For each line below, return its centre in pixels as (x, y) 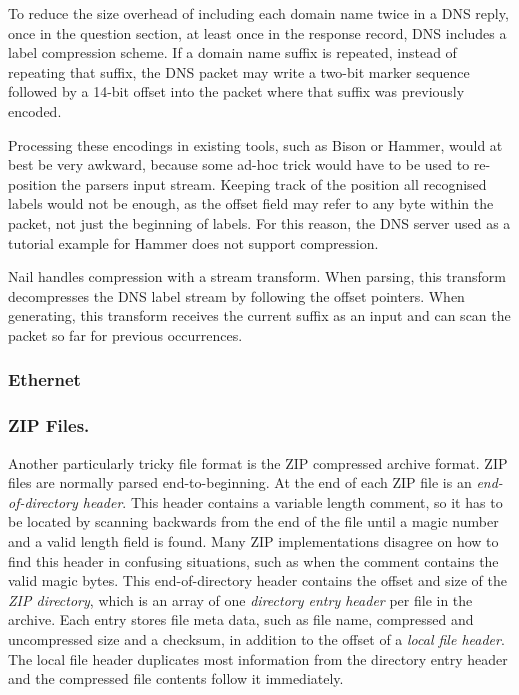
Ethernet (44, 379)
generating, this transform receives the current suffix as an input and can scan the (259, 315)
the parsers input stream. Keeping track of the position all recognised (274, 183)
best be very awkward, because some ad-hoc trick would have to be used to (239, 164)
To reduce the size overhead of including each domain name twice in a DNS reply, (258, 13)
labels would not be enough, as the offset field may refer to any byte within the (251, 203)
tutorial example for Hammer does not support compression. (193, 242)
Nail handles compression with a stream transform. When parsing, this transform (257, 276)
